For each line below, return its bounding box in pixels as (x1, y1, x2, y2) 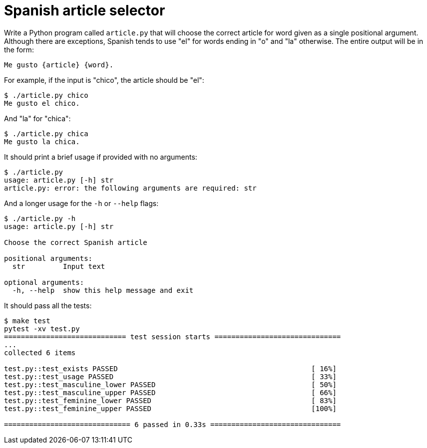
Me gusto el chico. (4, 99, 80, 107)
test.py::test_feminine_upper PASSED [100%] (4, 404, 337, 413)
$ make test (4, 316, 50, 325)
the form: (4, 45, 34, 54)
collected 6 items (4, 348, 76, 357)
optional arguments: (4, 278, 84, 286)
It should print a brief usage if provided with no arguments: (4, 152, 197, 161)
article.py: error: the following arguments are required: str (4, 184, 257, 192)
